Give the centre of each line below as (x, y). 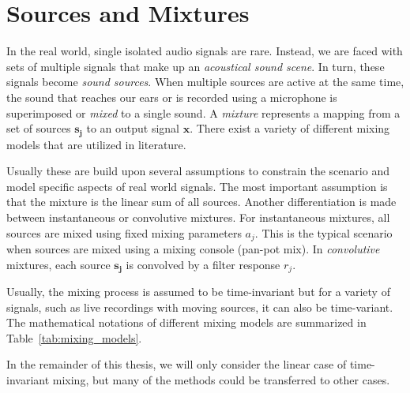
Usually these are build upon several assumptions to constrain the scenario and (198, 171)
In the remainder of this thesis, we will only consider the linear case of (177, 364)
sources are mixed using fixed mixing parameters (124, 232)
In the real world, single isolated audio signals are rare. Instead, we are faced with (205, 51)
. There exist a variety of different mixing (290, 128)
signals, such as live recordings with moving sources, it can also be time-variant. (200, 307)
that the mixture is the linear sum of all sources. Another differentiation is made (201, 202)
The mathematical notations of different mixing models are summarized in (186, 322)
